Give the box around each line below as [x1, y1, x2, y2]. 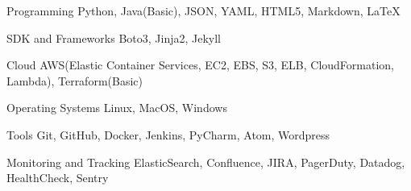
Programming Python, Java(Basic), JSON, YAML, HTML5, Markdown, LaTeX [6, 2, 401, 19]
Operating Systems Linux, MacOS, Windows [6, 99, 227, 116]
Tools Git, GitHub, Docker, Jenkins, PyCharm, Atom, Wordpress [6, 126, 330, 143]
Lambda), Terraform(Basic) [6, 72, 143, 89]
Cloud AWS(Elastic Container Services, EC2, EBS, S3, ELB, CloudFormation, [6, 56, 395, 73]
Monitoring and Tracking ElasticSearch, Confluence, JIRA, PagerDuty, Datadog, [6, 153, 405, 170]
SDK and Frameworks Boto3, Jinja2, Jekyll [6, 29, 222, 46]
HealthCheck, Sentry [6, 169, 109, 186]
